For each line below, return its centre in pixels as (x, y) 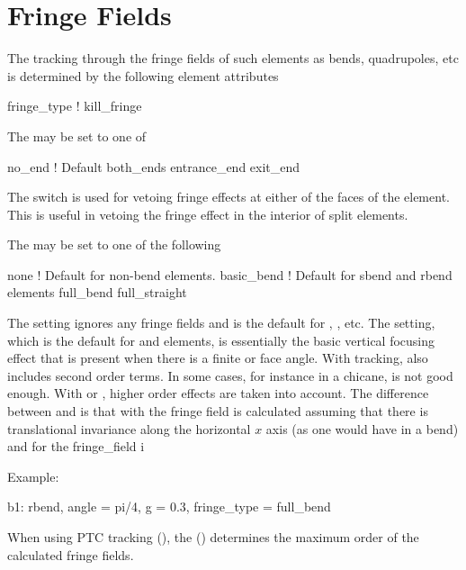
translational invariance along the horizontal (129, 428)
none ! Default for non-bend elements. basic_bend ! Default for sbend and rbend (230, 274)
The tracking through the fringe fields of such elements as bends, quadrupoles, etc (233, 58)
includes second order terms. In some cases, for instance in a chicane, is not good (230, 375)
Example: (33, 476)
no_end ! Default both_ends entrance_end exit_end (154, 166)
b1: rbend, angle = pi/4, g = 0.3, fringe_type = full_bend (169, 507)
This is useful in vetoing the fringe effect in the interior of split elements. (208, 214)
